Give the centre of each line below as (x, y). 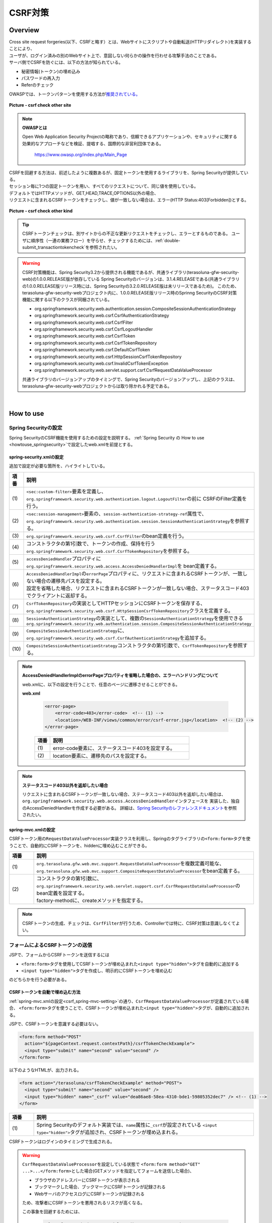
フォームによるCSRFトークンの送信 (51, 945)
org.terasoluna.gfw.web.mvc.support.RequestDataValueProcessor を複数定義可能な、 (130, 863)
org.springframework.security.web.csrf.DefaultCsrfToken (92, 350)
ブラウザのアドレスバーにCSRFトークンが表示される (87, 1180)
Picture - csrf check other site (40, 105)
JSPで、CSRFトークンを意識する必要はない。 (55, 1024)
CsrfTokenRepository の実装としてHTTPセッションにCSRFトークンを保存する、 (116, 603)
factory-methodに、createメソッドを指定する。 (91, 901)
